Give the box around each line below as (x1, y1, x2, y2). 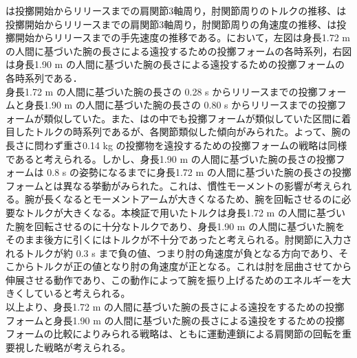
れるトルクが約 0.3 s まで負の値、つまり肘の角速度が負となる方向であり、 (6, 245, 339, 260)
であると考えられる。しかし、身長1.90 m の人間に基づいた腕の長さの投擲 (6, 151, 336, 166)
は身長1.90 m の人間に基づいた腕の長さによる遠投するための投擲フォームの (6, 57, 345, 71)
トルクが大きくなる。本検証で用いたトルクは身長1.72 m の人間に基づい (24, 205, 345, 219)
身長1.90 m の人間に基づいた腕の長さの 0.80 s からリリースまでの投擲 (24, 98, 337, 112)
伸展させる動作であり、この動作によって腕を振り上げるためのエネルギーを (6, 272, 342, 287)
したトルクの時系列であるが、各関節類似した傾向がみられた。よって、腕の (14, 124, 351, 139)
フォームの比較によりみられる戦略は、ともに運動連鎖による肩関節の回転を (6, 326, 342, 341)
